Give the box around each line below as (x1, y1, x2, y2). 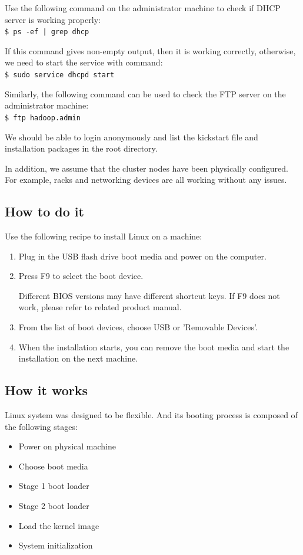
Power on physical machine (18, 440, 116, 452)
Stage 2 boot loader (18, 500, 89, 512)
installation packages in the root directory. (5, 142, 158, 155)
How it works (5, 381, 88, 399)
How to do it (5, 202, 84, 221)
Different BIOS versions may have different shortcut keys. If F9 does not (18, 289, 280, 301)
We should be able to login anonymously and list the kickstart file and (5, 130, 258, 143)
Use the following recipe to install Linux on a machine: (5, 230, 202, 242)
